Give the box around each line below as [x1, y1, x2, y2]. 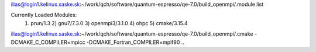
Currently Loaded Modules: [11, 12, 77, 19]
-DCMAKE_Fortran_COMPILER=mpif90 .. [86, 39, 184, 46]
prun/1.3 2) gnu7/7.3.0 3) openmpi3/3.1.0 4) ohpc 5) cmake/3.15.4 [30, 19, 188, 26]
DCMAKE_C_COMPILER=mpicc [11, 39, 85, 46]
